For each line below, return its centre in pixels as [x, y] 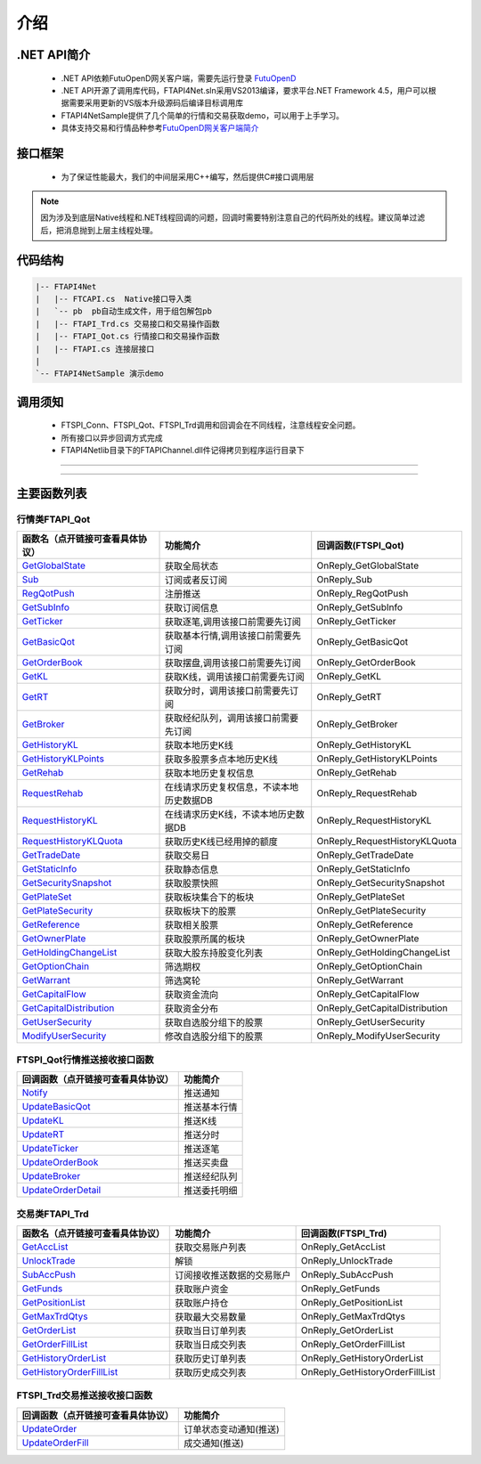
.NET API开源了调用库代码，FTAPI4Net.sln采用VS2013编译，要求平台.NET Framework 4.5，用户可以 [245, 90]
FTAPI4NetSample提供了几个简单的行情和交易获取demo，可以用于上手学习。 [203, 115]
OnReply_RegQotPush [363, 594]
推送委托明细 [211, 1191]
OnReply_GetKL [349, 677]
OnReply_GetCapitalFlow [368, 995]
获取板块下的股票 [200, 911]
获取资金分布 [191, 1009]
